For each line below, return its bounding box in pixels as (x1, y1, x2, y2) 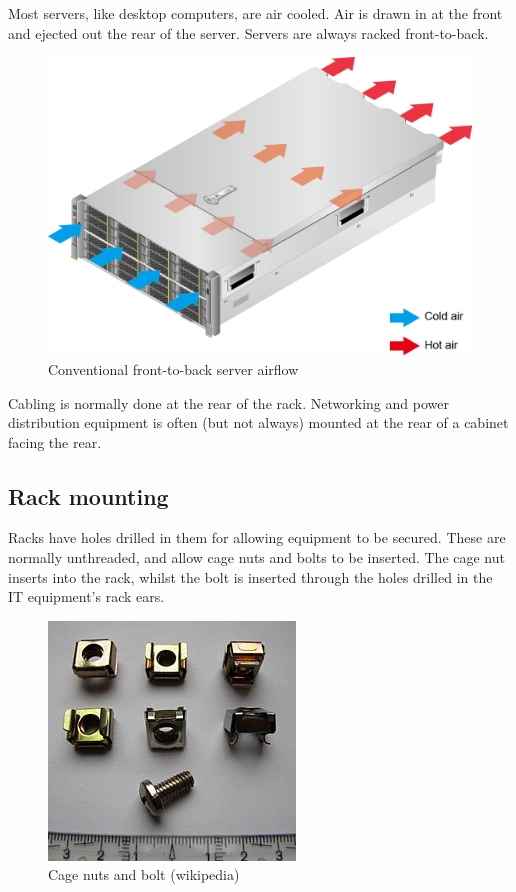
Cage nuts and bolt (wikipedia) (48, 864, 240, 885)
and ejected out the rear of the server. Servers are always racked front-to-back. (8, 22, 489, 43)
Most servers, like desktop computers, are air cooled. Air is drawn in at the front (8, 3, 503, 23)
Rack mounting (8, 480, 169, 511)
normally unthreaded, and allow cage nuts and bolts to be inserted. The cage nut (8, 547, 505, 568)
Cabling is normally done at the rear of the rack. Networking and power (8, 392, 449, 413)
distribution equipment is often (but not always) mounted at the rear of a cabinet (8, 412, 509, 433)
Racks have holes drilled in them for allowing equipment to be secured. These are (8, 527, 506, 548)
